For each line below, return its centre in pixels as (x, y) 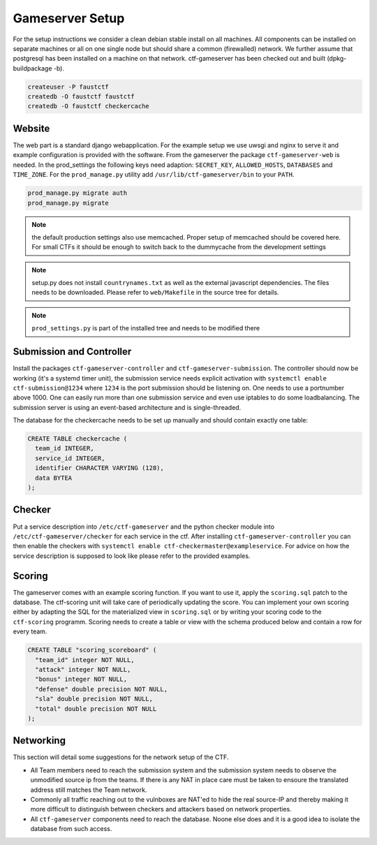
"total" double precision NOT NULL (96, 708)
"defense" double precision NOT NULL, (101, 689)
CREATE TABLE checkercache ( (77, 439)
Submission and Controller (72, 352)
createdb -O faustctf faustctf (81, 97)
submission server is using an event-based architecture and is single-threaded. (127, 407)
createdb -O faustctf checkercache (88, 106)
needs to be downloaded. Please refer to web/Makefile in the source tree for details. (155, 293)
